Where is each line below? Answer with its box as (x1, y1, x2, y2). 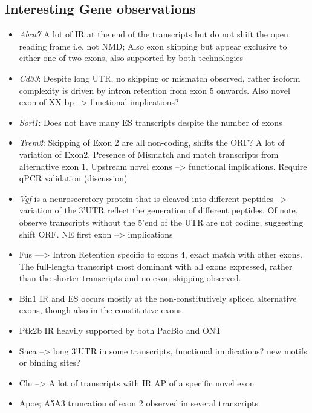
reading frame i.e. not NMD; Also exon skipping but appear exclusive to (19, 39, 287, 52)
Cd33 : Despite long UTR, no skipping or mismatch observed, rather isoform (19, 71, 301, 84)
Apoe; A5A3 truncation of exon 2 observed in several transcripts (19, 397, 259, 409)
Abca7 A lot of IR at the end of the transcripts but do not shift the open (19, 28, 288, 41)
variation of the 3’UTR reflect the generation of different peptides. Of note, (19, 204, 298, 216)
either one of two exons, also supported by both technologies (19, 51, 244, 64)
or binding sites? (19, 356, 80, 369)
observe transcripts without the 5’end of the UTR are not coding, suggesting (19, 215, 304, 228)
